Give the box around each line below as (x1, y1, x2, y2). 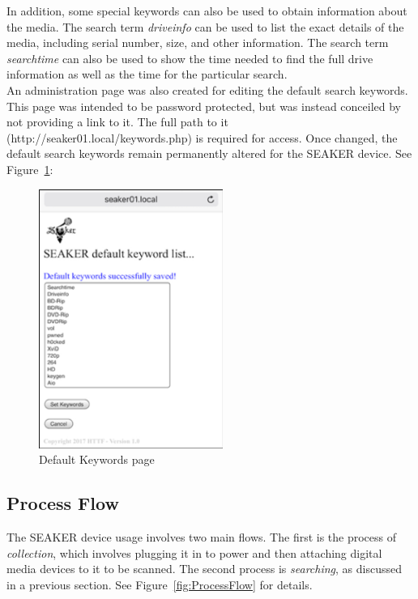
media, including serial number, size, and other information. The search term (6, 34, 389, 51)
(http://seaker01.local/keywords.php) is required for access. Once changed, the (6, 129, 398, 146)
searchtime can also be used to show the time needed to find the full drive (6, 49, 373, 66)
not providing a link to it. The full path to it (6, 113, 228, 130)
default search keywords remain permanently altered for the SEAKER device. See (6, 145, 412, 162)
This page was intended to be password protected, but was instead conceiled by (6, 97, 402, 114)
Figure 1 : (6, 160, 53, 177)
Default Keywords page (39, 451, 155, 468)
